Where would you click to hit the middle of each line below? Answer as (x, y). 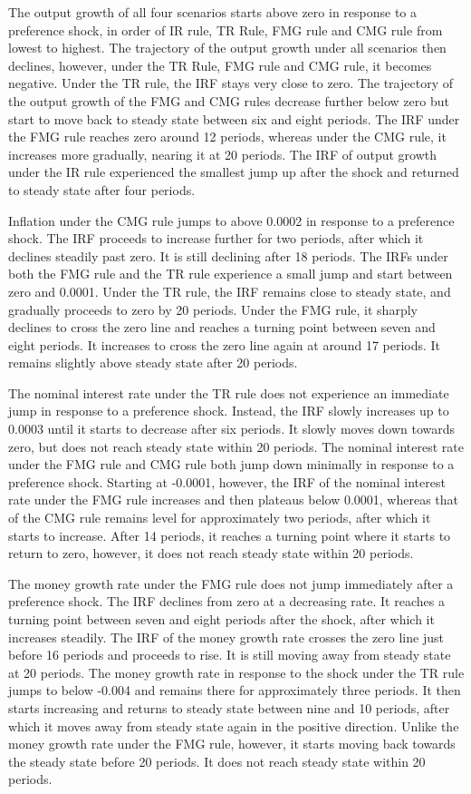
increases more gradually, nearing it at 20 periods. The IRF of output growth (222, 154)
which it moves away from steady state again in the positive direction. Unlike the (234, 725)
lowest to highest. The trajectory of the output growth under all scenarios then (227, 48)
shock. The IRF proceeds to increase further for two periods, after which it (216, 238)
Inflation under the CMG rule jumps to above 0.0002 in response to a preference (231, 220)
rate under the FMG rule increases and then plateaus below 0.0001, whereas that (234, 500)
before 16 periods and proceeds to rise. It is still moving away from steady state (230, 655)
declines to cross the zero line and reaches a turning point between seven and (222, 327)
